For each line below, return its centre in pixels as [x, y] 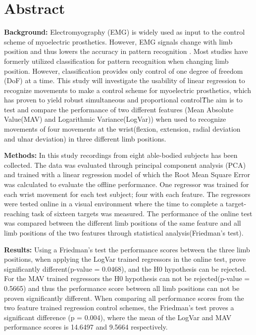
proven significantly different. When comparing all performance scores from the [124, 298]
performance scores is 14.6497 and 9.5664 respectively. [86, 327]
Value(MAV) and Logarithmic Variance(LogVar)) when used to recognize [115, 119]
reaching [17, 213]
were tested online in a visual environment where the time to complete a [114, 204]
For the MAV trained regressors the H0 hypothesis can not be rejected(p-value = [127, 278]
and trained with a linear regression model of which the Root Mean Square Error [127, 174]
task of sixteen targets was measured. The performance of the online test [142, 213]
